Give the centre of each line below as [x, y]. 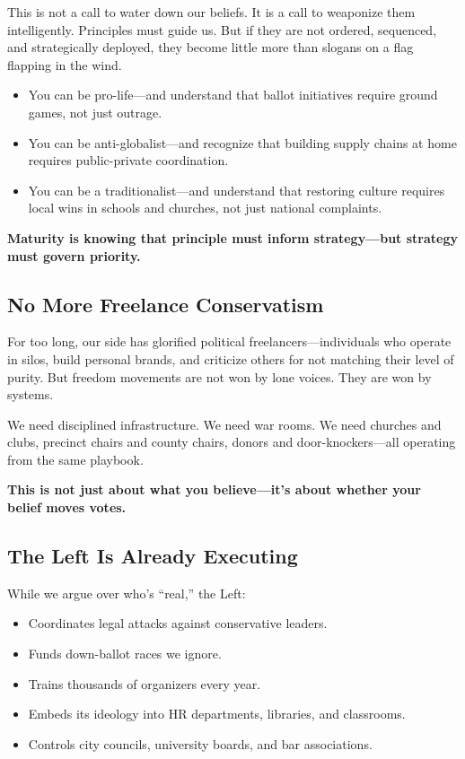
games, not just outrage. [95, 112]
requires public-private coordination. [128, 160]
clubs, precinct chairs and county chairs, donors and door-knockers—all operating [232, 442]
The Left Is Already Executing [153, 556]
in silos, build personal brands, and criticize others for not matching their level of [231, 358]
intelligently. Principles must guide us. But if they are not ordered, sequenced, [222, 29]
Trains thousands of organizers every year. [145, 683]
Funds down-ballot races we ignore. [125, 654]
